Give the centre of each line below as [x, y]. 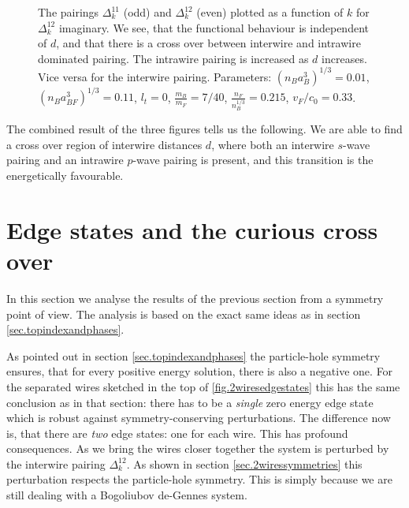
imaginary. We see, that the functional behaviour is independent [214, 27]
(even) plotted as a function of [270, 12]
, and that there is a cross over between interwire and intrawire [208, 43]
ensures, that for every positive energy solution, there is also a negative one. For [200, 371]
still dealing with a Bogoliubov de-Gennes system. [127, 495]
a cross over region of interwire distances [104, 144]
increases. [344, 58]
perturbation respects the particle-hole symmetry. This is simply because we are [199, 479]
